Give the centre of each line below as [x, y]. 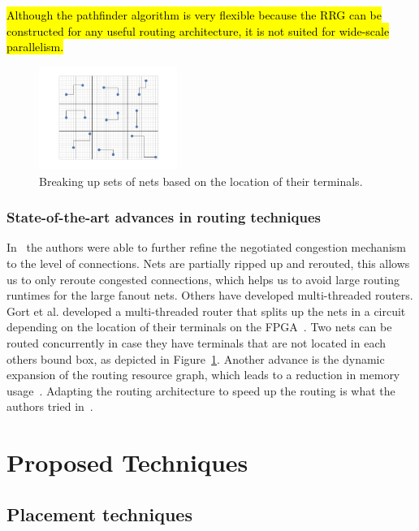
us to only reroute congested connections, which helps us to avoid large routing [203, 279]
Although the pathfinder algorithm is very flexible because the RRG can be [194, 15]
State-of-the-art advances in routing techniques [164, 217]
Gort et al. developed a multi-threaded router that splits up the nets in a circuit [206, 311]
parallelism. [35, 47]
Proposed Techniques [127, 462]
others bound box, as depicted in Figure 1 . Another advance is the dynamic [196, 358]
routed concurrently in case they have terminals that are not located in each [196, 342]
